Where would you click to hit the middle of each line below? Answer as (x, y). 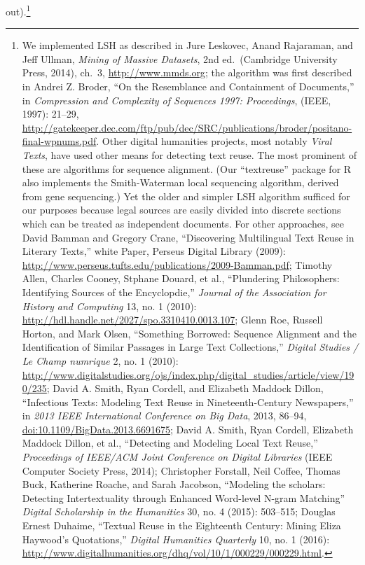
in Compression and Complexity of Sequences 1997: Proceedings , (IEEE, (177, 100)
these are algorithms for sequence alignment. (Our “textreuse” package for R (187, 168)
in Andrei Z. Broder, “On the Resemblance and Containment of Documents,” (188, 86)
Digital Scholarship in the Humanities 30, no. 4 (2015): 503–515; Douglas (179, 511)
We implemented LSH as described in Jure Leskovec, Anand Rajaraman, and (187, 45)
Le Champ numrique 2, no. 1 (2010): (100, 360)
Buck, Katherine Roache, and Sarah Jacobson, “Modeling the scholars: (174, 484)
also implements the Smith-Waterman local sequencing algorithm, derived (180, 182)
